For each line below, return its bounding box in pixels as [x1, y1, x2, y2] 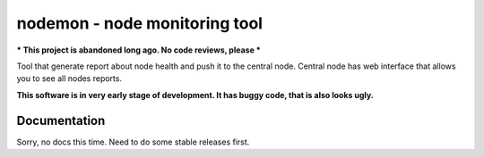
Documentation [16, 112, 106, 128]
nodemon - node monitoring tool [16, 13, 264, 33]
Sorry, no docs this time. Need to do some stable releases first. [16, 136, 250, 147]
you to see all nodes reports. [16, 73, 123, 84]
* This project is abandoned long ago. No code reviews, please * [16, 45, 262, 55]
